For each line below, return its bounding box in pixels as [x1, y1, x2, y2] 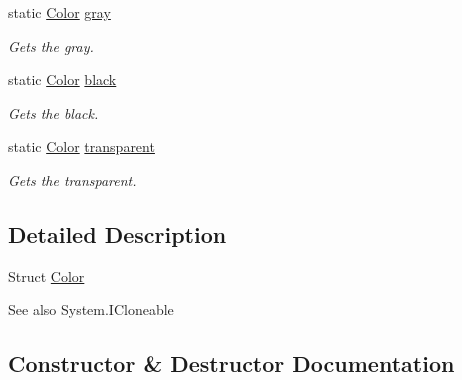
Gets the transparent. [8, 169, 137, 190]
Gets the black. [8, 102, 99, 123]
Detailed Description [8, 218, 227, 249]
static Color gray [8, 2, 111, 22]
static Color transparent [8, 136, 155, 157]
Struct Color [8, 265, 85, 286]
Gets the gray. [8, 35, 94, 56]
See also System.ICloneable [8, 299, 174, 320]
